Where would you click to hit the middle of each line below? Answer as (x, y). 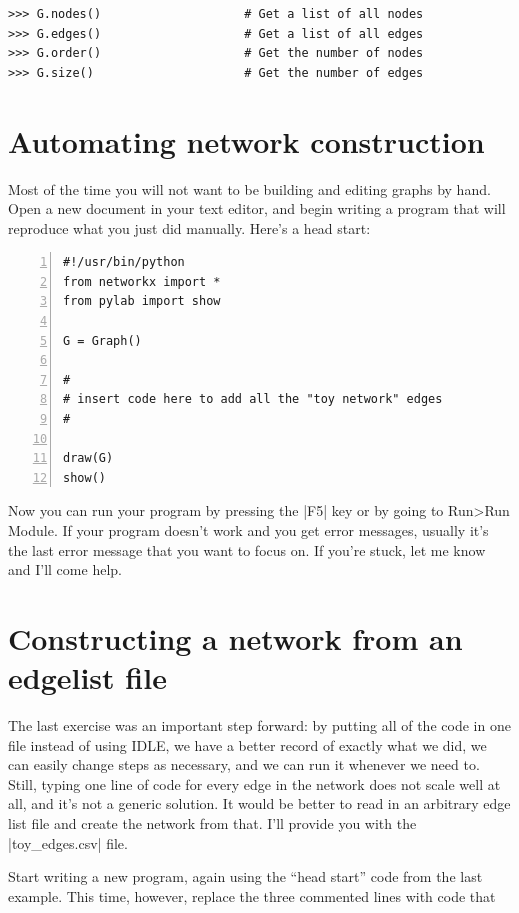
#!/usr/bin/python (124, 262)
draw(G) (88, 458)
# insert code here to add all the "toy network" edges (253, 399)
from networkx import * (142, 281)
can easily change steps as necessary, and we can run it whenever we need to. (244, 764)
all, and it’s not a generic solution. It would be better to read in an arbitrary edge (259, 803)
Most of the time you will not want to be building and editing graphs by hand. (249, 188)
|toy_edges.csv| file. (68, 842)
